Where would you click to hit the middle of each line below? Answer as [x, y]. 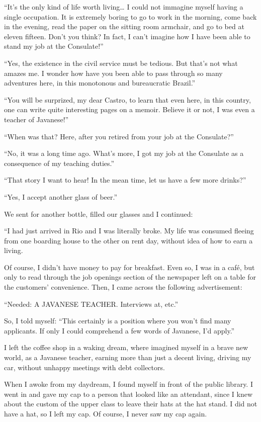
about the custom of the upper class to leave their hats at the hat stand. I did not [131, 404]
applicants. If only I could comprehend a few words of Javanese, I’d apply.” [119, 330]
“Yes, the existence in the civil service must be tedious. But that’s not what [121, 63]
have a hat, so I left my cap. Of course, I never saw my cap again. [106, 413]
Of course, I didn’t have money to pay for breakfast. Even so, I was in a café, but [129, 267]
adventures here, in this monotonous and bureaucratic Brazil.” [100, 83]
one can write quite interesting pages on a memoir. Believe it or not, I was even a [129, 109]
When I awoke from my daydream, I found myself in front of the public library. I [128, 384]
